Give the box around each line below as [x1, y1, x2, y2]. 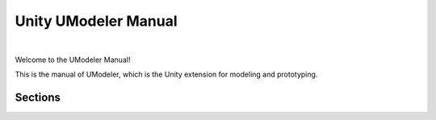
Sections [15, 91, 61, 105]
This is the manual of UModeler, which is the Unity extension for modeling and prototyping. [15, 69, 318, 80]
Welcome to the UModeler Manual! [15, 55, 131, 64]
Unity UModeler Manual [15, 12, 178, 30]
